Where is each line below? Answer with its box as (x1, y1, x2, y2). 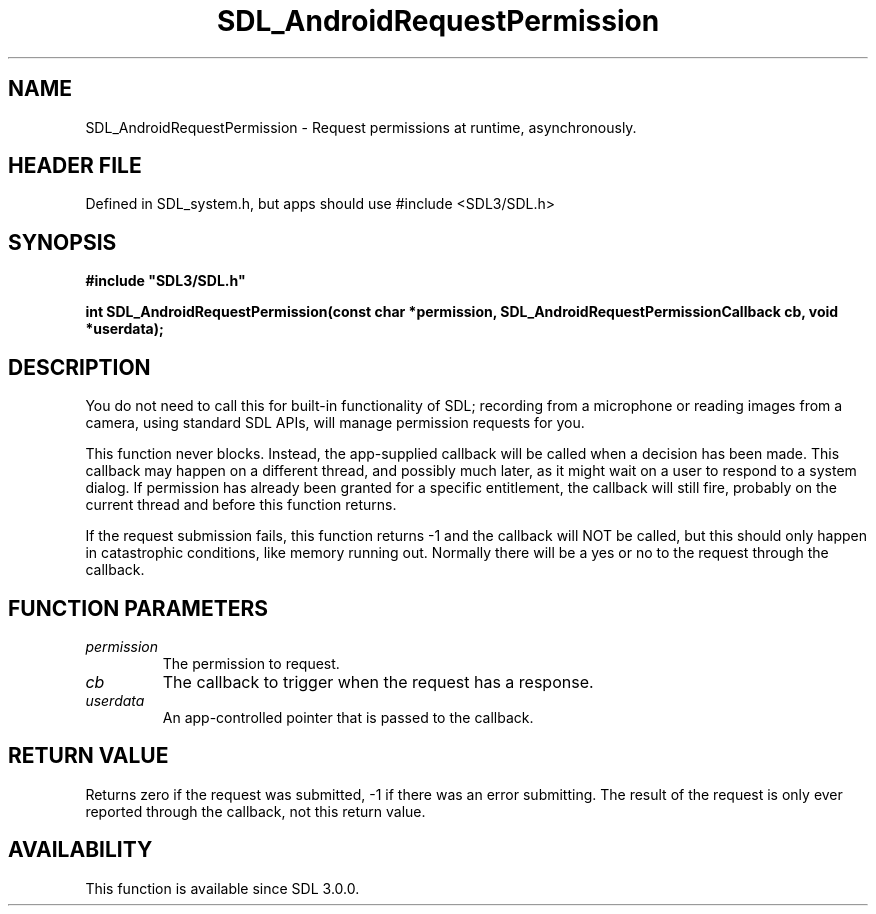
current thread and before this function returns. (85, 496, 397, 514)
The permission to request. (162, 654, 340, 672)
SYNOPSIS (8, 229, 117, 255)
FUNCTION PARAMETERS (8, 595, 268, 621)
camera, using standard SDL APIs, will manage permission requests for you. (85, 414, 585, 432)
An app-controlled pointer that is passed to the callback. (162, 708, 534, 726)
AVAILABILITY (8, 837, 153, 863)
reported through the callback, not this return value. (85, 802, 426, 820)
